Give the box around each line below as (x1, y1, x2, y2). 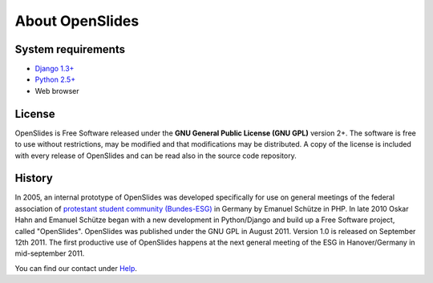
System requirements (14, 42, 126, 56)
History (14, 172, 54, 185)
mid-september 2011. (14, 249, 85, 258)
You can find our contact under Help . (14, 263, 138, 273)
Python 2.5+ (34, 75, 76, 84)
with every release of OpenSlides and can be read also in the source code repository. (14, 151, 297, 160)
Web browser (34, 86, 79, 95)
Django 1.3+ (34, 64, 75, 74)
